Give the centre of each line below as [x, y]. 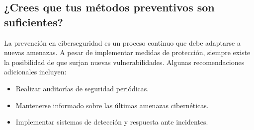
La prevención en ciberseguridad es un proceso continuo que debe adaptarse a [122, 42]
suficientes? [34, 22]
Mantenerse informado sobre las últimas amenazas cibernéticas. [112, 105]
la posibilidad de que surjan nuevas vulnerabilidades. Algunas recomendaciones [124, 62]
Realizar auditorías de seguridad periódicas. [82, 88]
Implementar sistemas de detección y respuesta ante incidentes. [112, 122]
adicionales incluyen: [35, 72]
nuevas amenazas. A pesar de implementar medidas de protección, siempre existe [127, 52]
